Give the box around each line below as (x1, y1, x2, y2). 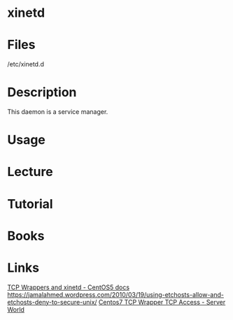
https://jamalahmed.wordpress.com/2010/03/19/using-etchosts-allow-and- (7, 290, 224, 298)
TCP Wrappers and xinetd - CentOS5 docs (7, 283, 130, 291)
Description (7, 85, 77, 101)
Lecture (7, 164, 54, 180)
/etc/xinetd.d (7, 60, 44, 68)
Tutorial (7, 196, 54, 212)
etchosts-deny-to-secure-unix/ (7, 298, 97, 306)
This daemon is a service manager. (7, 108, 108, 116)
